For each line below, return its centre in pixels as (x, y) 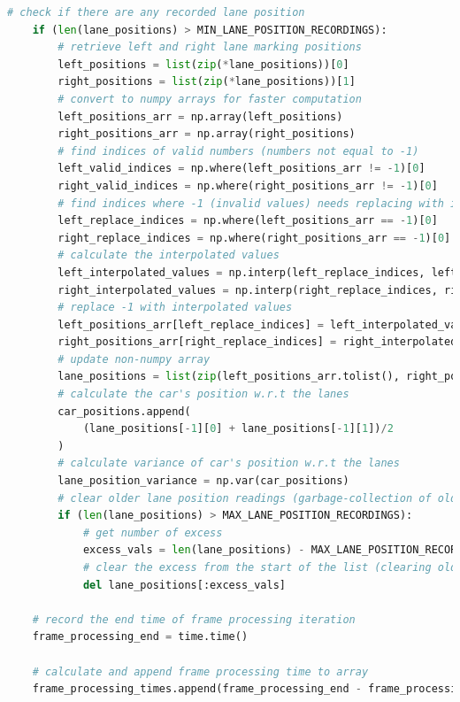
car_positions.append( (124, 411)
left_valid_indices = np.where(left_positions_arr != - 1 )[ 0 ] (241, 169)
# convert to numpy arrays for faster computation (210, 99)
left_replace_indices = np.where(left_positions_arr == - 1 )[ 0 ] (248, 221)
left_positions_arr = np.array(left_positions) (200, 116)
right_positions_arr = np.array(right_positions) (207, 134)
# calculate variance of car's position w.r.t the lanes (229, 463)
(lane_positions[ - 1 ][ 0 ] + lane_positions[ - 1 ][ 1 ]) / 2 (238, 429)
